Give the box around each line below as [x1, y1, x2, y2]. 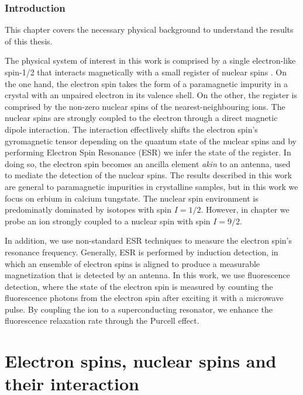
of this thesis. [5, 34, 53, 47]
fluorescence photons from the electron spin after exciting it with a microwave [5, 292, 284, 304]
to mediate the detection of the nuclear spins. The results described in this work [5, 169, 292, 181]
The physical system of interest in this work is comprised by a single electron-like [5, 54, 296, 67]
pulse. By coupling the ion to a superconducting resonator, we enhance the [5, 303, 273, 315]
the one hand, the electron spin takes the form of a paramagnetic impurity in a [5, 77, 288, 89]
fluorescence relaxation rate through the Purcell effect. [5, 314, 199, 327]
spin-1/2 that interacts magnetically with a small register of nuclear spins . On [5, 66, 287, 78]
